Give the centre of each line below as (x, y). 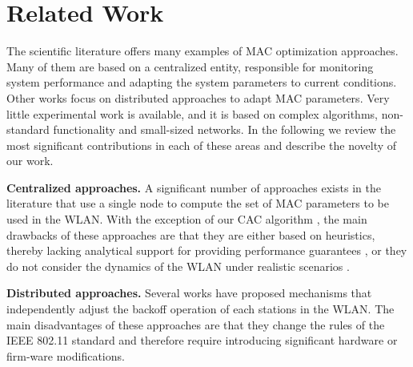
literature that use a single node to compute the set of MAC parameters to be (198, 203)
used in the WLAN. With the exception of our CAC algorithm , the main (187, 219)
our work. (30, 161)
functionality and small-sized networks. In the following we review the (225, 129)
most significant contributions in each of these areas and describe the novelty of (202, 145)
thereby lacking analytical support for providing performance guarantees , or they (207, 250)
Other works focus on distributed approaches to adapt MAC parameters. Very (198, 97)
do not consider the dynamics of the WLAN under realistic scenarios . (178, 266)
